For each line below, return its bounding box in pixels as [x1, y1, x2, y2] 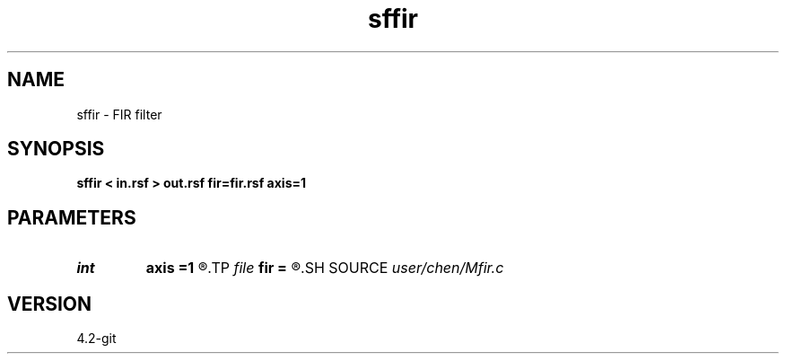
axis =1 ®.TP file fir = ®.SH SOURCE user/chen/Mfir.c [145, 259, 504, 277]
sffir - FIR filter [76, 106, 162, 122]
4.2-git [76, 330, 117, 347]
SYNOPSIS [7, 137, 105, 161]
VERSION [7, 292, 92, 315]
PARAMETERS [7, 206, 136, 229]
